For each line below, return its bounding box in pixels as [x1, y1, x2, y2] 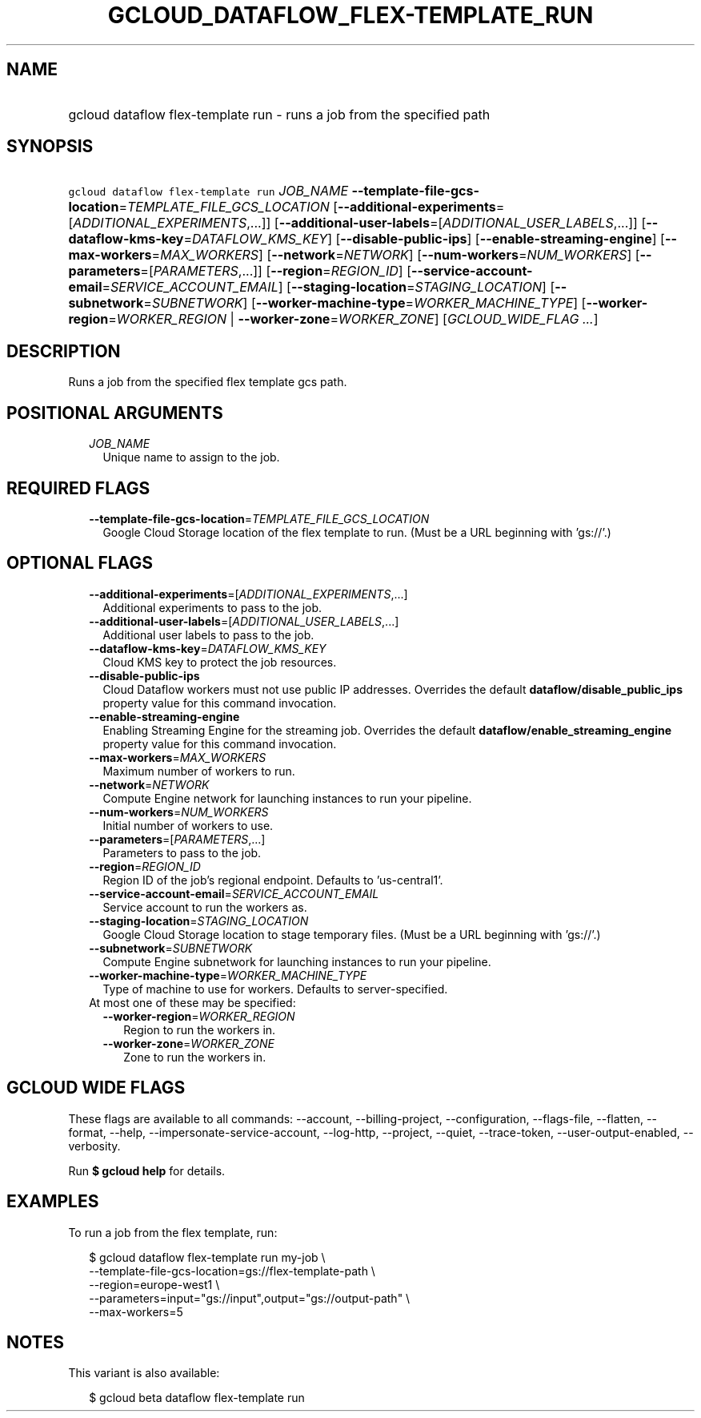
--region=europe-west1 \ [89, 1277, 220, 1291]
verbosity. [68, 1138, 121, 1153]
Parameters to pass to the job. [102, 845, 262, 860]
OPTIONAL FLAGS [6, 553, 153, 574]
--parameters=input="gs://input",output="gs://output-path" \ [89, 1291, 411, 1305]
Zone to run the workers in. [123, 1049, 266, 1064]
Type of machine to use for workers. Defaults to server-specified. [102, 981, 448, 996]
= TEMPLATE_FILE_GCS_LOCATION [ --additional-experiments [118, 199, 496, 216]
